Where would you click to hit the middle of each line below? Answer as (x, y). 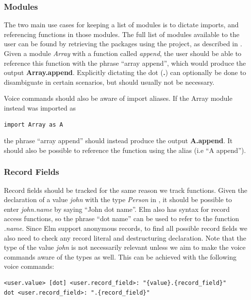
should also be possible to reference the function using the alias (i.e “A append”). (125, 150)
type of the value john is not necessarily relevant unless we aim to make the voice (125, 247)
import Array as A (33, 124)
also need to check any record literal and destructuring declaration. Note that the (125, 237)
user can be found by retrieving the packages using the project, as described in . (123, 44)
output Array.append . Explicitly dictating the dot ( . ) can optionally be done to (125, 72)
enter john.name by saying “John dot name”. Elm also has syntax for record (117, 209)
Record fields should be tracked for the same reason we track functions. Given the (126, 190)
